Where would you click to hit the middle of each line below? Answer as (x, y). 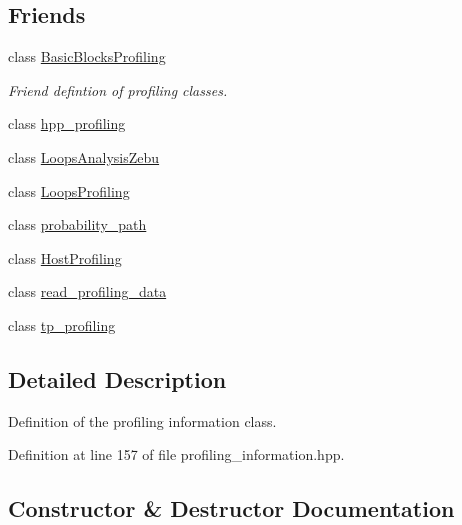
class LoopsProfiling (69, 190)
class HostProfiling (65, 257)
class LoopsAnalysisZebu (84, 156)
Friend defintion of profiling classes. (118, 89)
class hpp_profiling (67, 123)
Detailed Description (117, 378)
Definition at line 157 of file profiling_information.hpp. (176, 454)
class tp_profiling (62, 324)
